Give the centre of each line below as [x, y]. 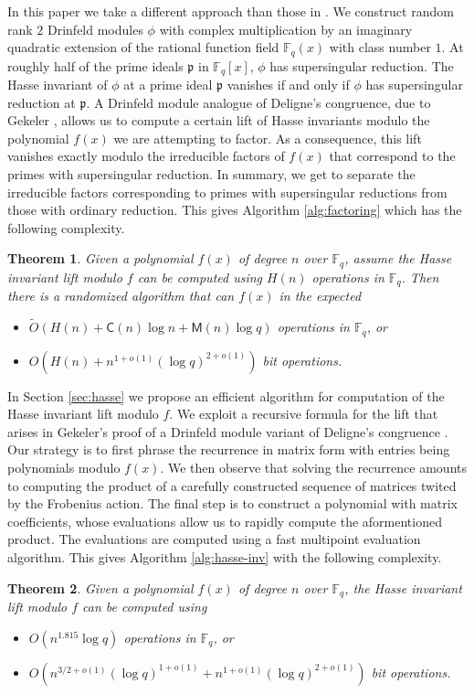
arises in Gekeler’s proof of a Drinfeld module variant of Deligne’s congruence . [228, 431]
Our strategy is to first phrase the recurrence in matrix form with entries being [229, 449]
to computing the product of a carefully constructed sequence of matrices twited [232, 485]
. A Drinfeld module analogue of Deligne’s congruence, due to [258, 102]
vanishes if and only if [288, 85]
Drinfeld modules [95, 29]
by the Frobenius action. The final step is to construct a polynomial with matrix [232, 503]
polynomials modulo [64, 467]
